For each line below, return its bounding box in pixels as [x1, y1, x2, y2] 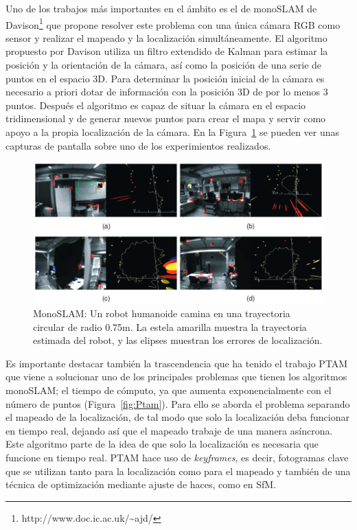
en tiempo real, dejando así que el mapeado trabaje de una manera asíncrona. [5, 423, 333, 437]
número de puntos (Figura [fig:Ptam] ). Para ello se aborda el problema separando [5, 396, 350, 411]
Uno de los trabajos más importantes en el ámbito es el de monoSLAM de [5, 1, 317, 15]
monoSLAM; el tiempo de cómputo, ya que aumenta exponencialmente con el [5, 382, 332, 397]
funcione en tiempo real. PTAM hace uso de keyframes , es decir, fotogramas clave [5, 450, 349, 464]
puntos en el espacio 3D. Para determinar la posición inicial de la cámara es [5, 71, 325, 85]
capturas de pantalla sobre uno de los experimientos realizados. [5, 138, 271, 152]
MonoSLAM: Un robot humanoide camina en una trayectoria [33, 306, 290, 320]
